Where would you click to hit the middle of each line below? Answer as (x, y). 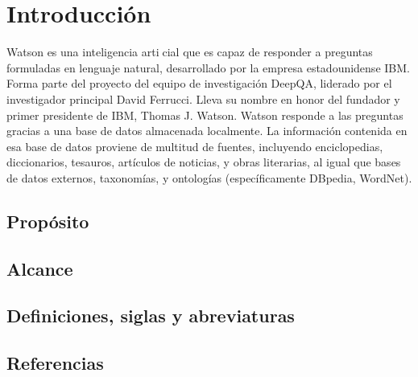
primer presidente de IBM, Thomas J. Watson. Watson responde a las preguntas (205, 115)
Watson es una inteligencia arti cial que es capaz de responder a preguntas (190, 52)
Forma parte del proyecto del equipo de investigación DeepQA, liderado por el (199, 83)
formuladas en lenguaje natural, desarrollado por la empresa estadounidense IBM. (208, 67)
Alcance (40, 268)
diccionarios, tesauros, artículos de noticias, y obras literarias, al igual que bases (204, 162)
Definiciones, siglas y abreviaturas (151, 316)
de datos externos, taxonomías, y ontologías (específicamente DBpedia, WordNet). (209, 177)
